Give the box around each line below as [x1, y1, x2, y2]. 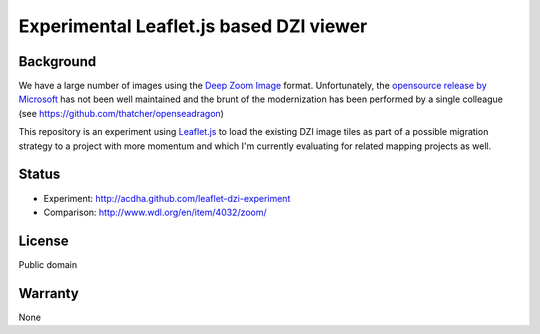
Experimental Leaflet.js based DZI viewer [18, 15, 368, 37]
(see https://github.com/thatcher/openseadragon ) [18, 107, 225, 119]
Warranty [18, 285, 79, 302]
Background [18, 53, 97, 70]
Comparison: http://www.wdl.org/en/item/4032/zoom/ [43, 206, 267, 218]
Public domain [18, 258, 78, 270]
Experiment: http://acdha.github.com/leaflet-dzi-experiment [43, 192, 291, 204]
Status [18, 166, 61, 183]
